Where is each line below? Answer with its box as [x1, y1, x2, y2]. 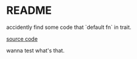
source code [6, 35, 38, 42]
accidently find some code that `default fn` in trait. [6, 23, 132, 31]
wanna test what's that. [6, 46, 65, 54]
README [6, 4, 52, 17]
